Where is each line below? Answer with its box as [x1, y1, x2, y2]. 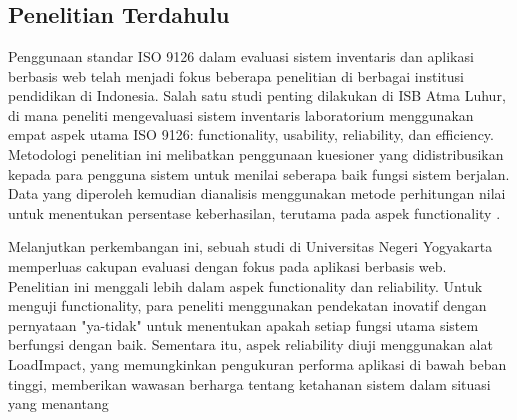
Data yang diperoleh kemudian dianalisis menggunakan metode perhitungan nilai [8, 183, 506, 204]
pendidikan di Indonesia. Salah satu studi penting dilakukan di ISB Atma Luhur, [8, 85, 506, 106]
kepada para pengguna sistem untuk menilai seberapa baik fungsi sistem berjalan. [8, 163, 510, 184]
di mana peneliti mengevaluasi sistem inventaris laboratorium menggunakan [8, 104, 474, 125]
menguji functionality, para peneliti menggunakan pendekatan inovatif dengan [8, 295, 487, 316]
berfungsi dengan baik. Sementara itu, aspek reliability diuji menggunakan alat [8, 334, 493, 355]
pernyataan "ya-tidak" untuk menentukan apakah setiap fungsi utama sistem [8, 314, 479, 335]
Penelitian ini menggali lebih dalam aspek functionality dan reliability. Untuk [8, 275, 483, 296]
